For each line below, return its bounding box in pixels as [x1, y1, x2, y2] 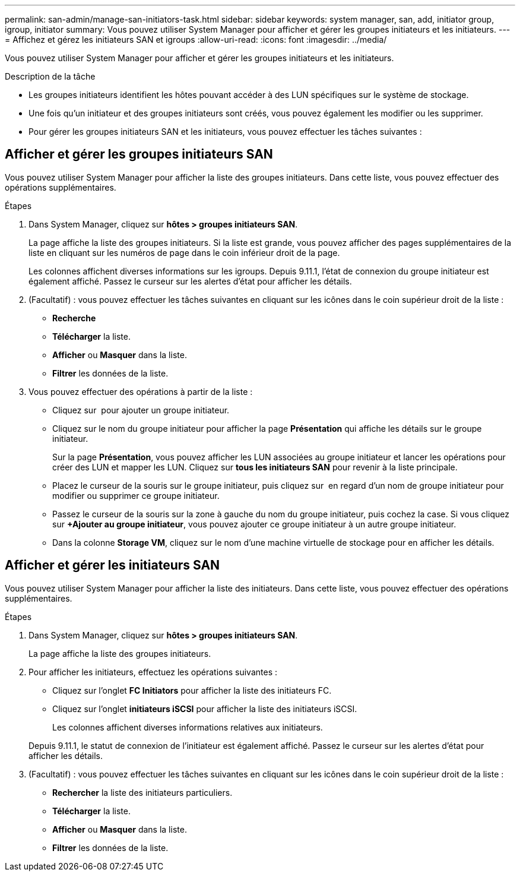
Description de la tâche [5, 71, 96, 81]
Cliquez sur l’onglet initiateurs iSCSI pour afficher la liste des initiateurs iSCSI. [52, 703, 357, 714]
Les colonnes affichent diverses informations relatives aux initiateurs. [52, 722, 323, 732]
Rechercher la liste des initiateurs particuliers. [52, 787, 233, 798]
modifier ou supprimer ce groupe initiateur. [52, 490, 220, 501]
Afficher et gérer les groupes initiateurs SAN [5, 147, 273, 162]
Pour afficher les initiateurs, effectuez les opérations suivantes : [28, 666, 278, 677]
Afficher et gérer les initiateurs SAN [5, 558, 220, 573]
